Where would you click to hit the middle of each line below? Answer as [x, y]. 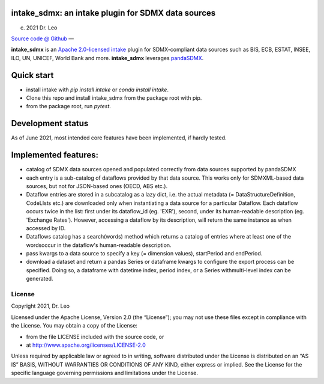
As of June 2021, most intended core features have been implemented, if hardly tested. [119, 138]
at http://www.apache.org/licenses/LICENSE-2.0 [86, 345]
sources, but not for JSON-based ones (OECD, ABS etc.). [97, 186]
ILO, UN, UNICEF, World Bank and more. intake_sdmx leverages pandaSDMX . [107, 58]
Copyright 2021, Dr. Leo [40, 306]
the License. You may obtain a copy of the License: [74, 326]
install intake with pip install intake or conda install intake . [97, 90]
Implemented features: [55, 155]
